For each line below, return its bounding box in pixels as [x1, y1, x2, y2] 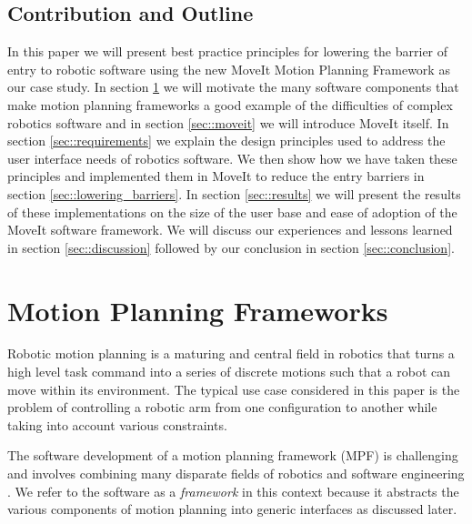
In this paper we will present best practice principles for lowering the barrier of [7, 42, 448, 61]
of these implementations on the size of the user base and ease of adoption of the [7, 202, 457, 221]
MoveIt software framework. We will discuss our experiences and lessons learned [7, 220, 453, 239]
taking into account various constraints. [7, 415, 227, 434]
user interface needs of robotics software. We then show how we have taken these [7, 148, 457, 167]
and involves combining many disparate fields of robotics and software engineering [7, 464, 465, 483]
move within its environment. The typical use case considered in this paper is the [7, 379, 460, 398]
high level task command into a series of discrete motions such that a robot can [7, 362, 451, 381]
